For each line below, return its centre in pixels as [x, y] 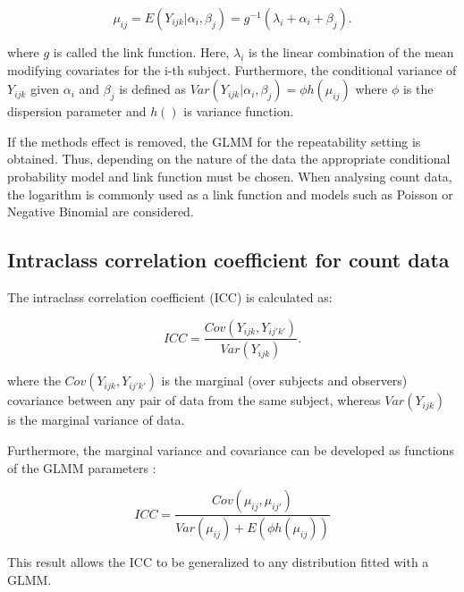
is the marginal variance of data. [96, 420]
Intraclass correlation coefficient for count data [228, 260]
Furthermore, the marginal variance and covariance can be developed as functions [231, 450]
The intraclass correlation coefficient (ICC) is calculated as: [170, 296]
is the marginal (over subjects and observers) [284, 381]
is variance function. [239, 111]
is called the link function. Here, [141, 52]
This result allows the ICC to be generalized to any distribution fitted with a [218, 562]
